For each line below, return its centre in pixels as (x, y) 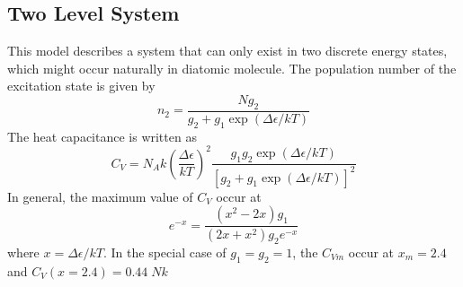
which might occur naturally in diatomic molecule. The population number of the (232, 68)
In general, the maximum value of (100, 196)
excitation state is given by (81, 86)
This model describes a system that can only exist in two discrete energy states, (227, 51)
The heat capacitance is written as (102, 136)
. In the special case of (165, 252)
